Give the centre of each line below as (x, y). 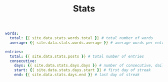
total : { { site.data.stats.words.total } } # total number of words (81, 38)
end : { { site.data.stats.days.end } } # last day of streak (77, 75)
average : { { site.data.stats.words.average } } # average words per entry (88, 43)
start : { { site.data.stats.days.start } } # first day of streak (82, 70)
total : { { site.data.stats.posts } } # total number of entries (77, 56)
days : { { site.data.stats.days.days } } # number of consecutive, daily (90, 66)
